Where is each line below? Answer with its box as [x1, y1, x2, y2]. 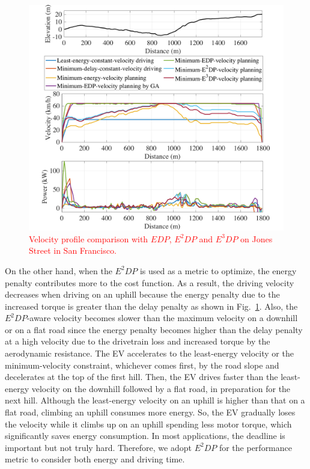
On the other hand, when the [5, 264, 112, 277]
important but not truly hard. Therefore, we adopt [5, 441, 192, 453]
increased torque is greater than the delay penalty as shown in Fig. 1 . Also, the [5, 299, 298, 312]
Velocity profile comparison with [29, 232, 148, 245]
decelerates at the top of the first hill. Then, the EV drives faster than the [5, 370, 278, 383]
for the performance [219, 441, 292, 453]
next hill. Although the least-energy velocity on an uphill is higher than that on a [5, 394, 305, 406]
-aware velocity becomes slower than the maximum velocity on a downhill [26, 311, 298, 324]
